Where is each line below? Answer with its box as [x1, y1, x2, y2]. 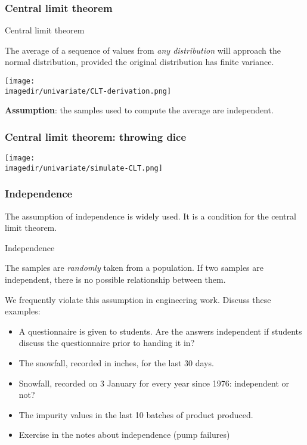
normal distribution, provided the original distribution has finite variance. [5, 55, 274, 68]
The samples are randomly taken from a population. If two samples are [5, 261, 263, 274]
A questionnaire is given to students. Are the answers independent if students [18, 325, 302, 337]
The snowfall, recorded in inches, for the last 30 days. [18, 357, 214, 369]
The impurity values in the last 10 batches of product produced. [18, 408, 253, 421]
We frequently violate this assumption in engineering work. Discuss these [5, 293, 271, 305]
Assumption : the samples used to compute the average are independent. [5, 104, 274, 116]
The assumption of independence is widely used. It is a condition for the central [5, 209, 296, 222]
